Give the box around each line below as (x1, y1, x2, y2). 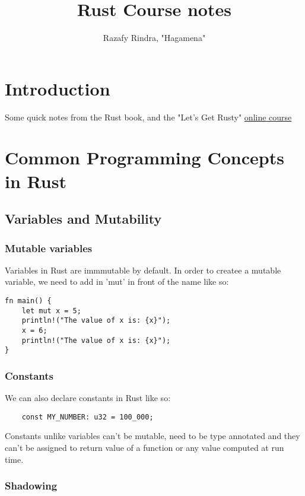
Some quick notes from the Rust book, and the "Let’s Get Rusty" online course (5, 110, 292, 123)
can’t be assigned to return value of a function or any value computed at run (5, 441, 284, 453)
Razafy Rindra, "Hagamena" (103, 31, 206, 44)
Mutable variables (5, 240, 93, 255)
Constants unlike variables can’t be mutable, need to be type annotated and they (5, 430, 300, 442)
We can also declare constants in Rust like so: (5, 392, 171, 404)
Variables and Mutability (5, 209, 162, 228)
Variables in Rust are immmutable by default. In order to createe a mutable (5, 263, 281, 276)
